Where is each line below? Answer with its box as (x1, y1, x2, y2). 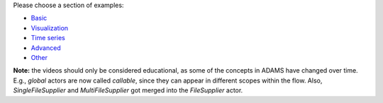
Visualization (30, 23, 69, 32)
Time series (30, 34, 65, 42)
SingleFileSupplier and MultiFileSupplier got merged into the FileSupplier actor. (13, 86, 243, 95)
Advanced (30, 43, 61, 52)
